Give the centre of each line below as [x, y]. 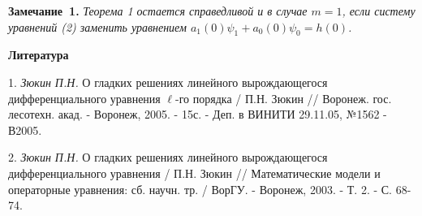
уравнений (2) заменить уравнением [97, 26]
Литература [39, 55]
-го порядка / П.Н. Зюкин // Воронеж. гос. [284, 98]
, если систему [379, 11]
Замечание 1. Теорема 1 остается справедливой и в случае [158, 11]
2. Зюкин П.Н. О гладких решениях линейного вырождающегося [168, 157]
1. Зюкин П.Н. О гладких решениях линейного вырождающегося [168, 82]
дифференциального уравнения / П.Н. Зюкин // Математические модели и [194, 173]
